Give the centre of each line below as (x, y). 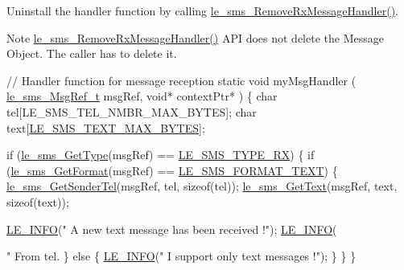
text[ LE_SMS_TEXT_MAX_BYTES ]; (106, 127)
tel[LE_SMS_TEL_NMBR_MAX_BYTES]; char (132, 111)
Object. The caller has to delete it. (92, 53)
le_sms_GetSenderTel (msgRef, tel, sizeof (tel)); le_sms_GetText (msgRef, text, (202, 186)
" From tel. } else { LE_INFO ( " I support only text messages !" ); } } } (181, 256)
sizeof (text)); (38, 201)
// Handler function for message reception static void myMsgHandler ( (181, 80)
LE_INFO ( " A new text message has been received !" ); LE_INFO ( (172, 229)
